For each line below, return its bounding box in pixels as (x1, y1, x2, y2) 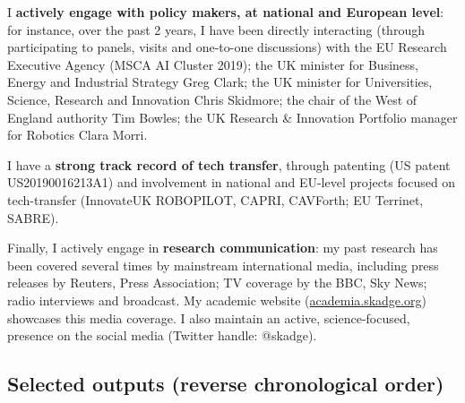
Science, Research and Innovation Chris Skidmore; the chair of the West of (7, 90, 418, 108)
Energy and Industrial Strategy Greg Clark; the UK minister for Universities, (7, 73, 433, 91)
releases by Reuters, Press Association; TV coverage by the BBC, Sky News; (7, 273, 427, 292)
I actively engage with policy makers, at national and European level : (7, 3, 444, 21)
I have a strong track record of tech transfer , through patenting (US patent (7, 155, 451, 174)
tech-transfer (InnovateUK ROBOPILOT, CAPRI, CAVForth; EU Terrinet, (7, 190, 424, 209)
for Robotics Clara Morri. (7, 125, 148, 144)
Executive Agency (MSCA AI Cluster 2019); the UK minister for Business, (7, 55, 418, 73)
